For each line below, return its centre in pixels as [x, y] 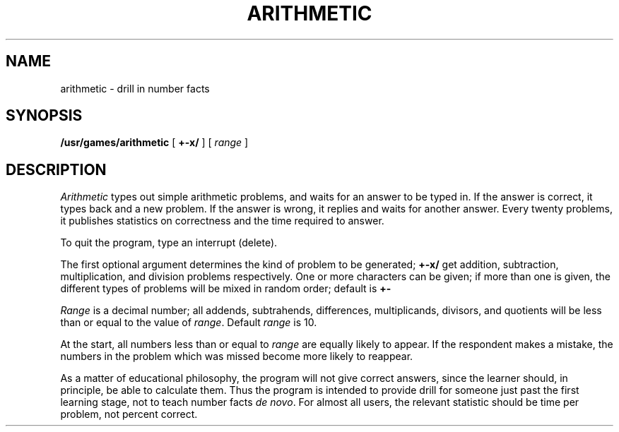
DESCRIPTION [56, 169]
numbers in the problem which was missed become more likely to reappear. [237, 356]
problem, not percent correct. [129, 414]
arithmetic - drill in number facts [135, 88]
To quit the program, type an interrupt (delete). [169, 243]
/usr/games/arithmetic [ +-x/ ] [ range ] [154, 143]
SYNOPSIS [44, 116]
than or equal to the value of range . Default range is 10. [189, 323]
